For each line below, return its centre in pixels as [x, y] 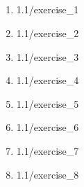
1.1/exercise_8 [48, 174]
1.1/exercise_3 [48, 56]
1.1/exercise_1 [48, 9]
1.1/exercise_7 [48, 150]
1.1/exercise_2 [48, 33]
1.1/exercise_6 [48, 127]
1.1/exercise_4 [48, 80]
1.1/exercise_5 [48, 103]
